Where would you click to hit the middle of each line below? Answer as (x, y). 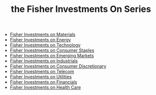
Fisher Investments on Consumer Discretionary (58, 66)
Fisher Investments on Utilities (41, 77)
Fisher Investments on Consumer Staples (52, 50)
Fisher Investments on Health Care (45, 88)
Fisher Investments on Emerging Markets (52, 56)
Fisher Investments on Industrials (44, 61)
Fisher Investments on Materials (42, 35)
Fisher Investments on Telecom (42, 72)
